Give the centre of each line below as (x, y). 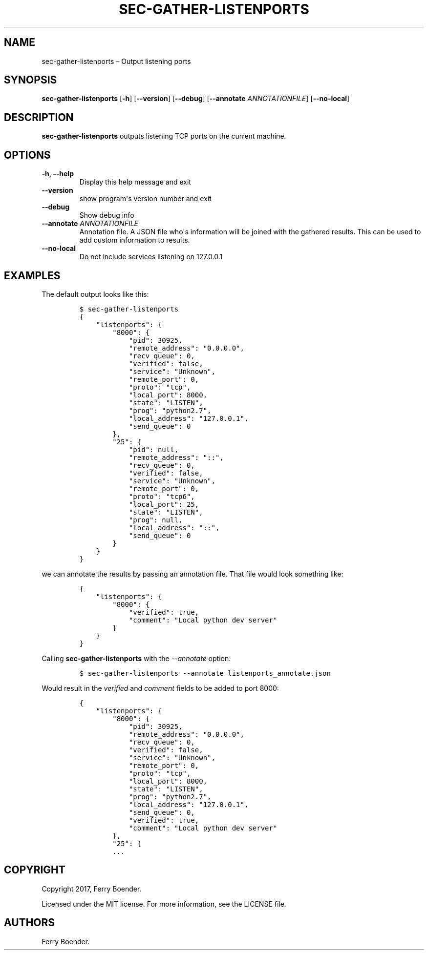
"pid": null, (154, 449)
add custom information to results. (135, 240)
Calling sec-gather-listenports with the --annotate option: (136, 658)
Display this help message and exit (135, 182)
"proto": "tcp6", (162, 496)
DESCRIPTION (39, 117)
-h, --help (58, 174)
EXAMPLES (32, 275)
